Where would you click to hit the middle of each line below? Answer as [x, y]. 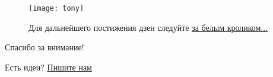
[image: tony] [56, 8]
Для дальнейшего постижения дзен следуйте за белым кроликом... [148, 27]
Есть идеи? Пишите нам [48, 67]
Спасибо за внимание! [45, 47]
